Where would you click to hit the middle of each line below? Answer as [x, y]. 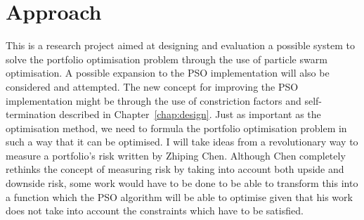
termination [31, 114]
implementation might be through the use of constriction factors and [154, 100]
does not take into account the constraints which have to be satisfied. [155, 211]
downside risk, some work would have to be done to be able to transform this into [182, 183]
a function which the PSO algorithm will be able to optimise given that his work [179, 196]
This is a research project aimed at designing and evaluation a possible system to [180, 45]
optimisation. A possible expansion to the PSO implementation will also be [168, 73]
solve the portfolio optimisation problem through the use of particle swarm [167, 59]
